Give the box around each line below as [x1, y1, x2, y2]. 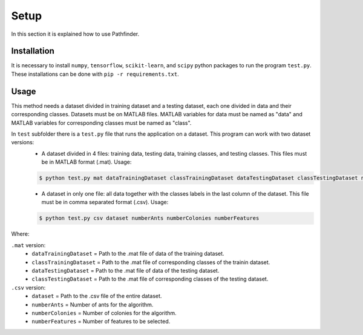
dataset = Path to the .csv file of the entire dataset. [31, 293, 162, 300]
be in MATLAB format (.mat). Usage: [41, 158, 132, 166]
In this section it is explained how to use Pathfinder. [11, 30, 139, 38]
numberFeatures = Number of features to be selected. [31, 318, 171, 325]
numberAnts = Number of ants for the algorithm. [31, 300, 154, 308]
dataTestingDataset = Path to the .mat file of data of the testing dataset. [31, 267, 220, 274]
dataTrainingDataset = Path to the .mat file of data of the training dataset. [31, 250, 224, 257]
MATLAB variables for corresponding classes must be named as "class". [11, 119, 192, 127]
